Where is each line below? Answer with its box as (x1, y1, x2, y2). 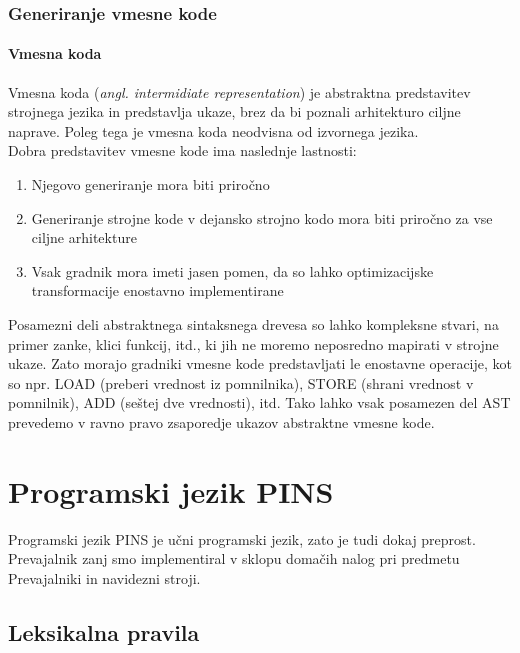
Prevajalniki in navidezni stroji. (8, 567, 201, 588)
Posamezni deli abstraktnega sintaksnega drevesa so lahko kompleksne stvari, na (8, 313, 499, 334)
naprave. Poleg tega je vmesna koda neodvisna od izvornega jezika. (8, 120, 419, 141)
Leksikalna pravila (8, 616, 200, 647)
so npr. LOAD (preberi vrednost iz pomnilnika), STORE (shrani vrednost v (8, 372, 474, 393)
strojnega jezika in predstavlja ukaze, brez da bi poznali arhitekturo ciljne (8, 101, 461, 122)
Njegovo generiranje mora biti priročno (31, 174, 270, 195)
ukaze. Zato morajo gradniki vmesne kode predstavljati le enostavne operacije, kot (8, 353, 512, 374)
